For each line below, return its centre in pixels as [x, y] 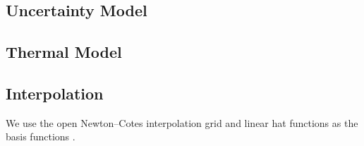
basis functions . [41, 136]
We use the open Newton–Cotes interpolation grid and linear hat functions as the [182, 122]
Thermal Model [64, 52]
